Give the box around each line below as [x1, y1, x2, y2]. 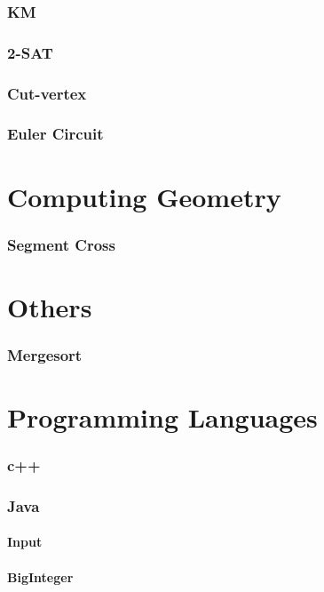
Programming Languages [7, 399, 318, 435]
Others [7, 288, 92, 324]
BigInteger [7, 567, 74, 586]
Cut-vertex [7, 82, 87, 104]
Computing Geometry [7, 178, 281, 214]
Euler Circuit [7, 123, 104, 145]
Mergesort [7, 343, 83, 365]
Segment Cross [7, 233, 115, 255]
